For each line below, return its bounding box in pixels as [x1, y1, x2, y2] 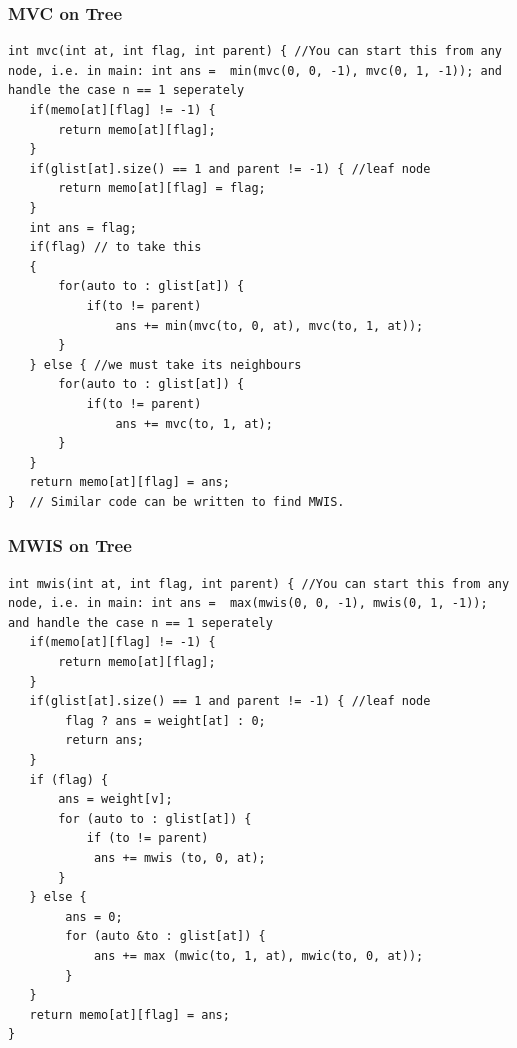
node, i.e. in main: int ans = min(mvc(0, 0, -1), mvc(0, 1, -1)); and [8, 63, 502, 78]
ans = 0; [65, 909, 123, 924]
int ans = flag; [29, 220, 137, 235]
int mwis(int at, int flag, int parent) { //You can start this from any [8, 576, 510, 591]
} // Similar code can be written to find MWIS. [8, 494, 345, 509]
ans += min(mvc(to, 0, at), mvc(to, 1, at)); [115, 318, 424, 333]
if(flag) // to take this [29, 240, 202, 255]
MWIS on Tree [8, 533, 132, 558]
